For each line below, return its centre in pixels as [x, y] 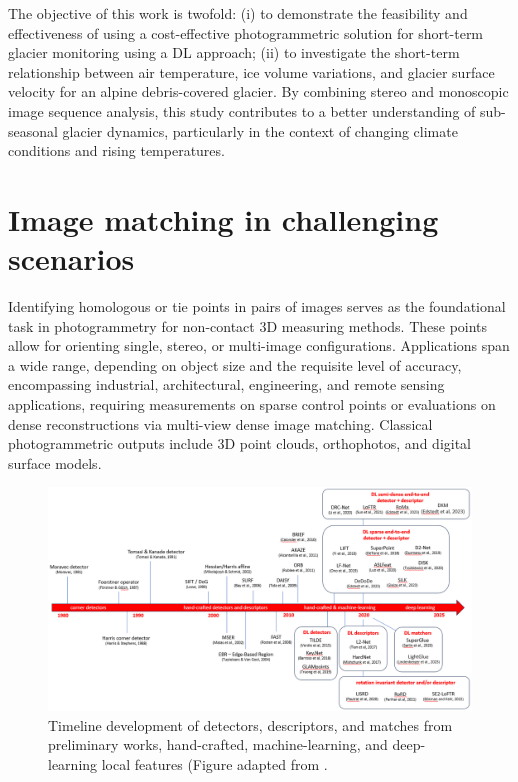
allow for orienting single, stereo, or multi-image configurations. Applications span [259, 345]
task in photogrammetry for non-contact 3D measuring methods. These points [248, 325]
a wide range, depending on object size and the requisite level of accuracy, [235, 364]
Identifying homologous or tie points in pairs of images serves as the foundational [257, 306]
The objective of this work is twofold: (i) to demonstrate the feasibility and [238, 13]
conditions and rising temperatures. [116, 150]
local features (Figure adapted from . [214, 763]
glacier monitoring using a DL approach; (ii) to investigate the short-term [234, 52]
